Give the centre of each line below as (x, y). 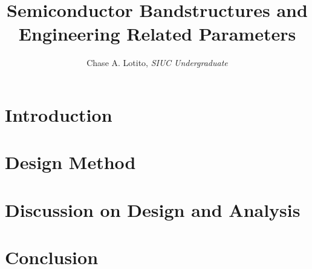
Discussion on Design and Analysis (153, 209)
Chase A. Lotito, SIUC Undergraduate (157, 63)
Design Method (70, 162)
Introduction (59, 114)
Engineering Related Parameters (157, 34)
